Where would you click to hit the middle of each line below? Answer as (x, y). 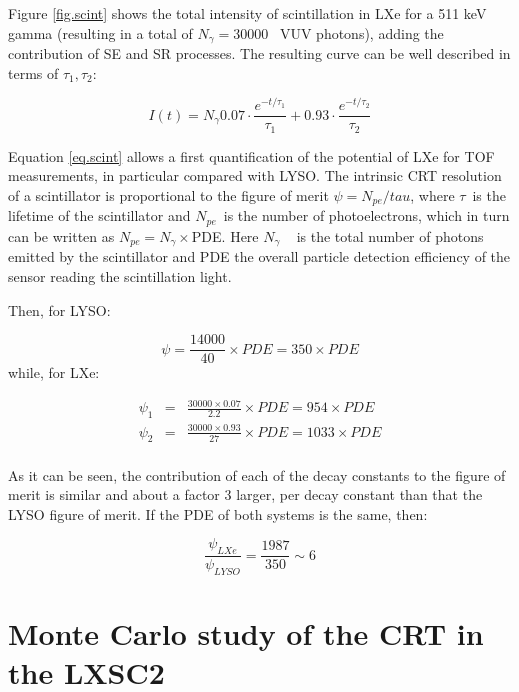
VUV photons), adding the (361, 32)
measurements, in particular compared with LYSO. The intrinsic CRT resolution (255, 175)
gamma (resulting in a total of (100, 32)
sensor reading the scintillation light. (120, 275)
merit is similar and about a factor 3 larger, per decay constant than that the (245, 494)
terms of (33, 72)
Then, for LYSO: (59, 309)
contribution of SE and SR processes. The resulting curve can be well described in (259, 53)
